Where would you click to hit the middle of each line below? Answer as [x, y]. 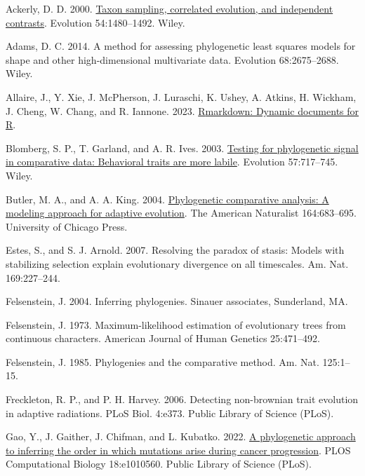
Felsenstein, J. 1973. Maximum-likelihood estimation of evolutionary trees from [176, 324]
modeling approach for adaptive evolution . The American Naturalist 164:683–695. [181, 213]
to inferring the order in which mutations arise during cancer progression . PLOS [178, 450]
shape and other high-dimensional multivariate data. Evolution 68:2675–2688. [172, 59]
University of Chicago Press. [67, 226]
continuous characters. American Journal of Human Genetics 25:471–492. [163, 338]
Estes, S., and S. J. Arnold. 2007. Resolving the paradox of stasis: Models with [175, 250]
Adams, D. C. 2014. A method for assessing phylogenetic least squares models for [181, 46]
